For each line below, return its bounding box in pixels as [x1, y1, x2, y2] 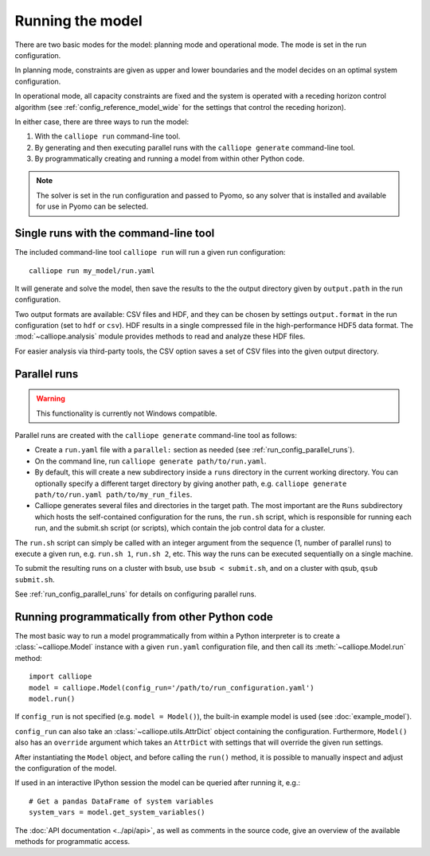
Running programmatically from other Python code [14, 610, 274, 623]
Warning [36, 394, 65, 404]
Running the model [14, 12, 143, 29]
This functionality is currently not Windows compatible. [36, 408, 217, 418]
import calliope [29, 672, 92, 681]
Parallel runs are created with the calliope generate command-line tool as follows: [14, 431, 298, 440]
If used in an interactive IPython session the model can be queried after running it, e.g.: [14, 778, 300, 788]
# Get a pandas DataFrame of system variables [29, 796, 214, 806]
